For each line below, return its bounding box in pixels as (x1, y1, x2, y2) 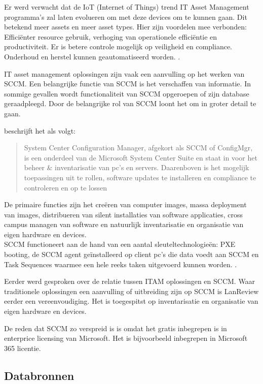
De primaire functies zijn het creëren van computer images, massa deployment (4, 199, 247, 210)
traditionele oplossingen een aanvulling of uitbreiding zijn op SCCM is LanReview (4, 285, 259, 296)
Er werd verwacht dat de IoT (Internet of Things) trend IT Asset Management (4, 2, 249, 12)
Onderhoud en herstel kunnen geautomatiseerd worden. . (4, 51, 180, 61)
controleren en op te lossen (24, 182, 107, 193)
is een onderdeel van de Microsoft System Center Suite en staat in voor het (24, 152, 257, 163)
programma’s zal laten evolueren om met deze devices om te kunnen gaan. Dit (4, 11, 247, 22)
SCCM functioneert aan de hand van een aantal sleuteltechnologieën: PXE (4, 239, 236, 249)
